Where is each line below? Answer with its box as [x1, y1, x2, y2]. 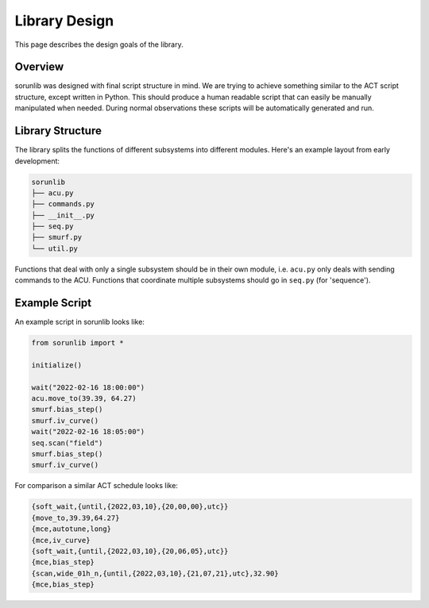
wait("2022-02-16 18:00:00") [31, 383, 145, 392]
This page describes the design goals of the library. [14, 40, 184, 49]
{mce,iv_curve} [31, 536, 91, 545]
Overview [14, 60, 64, 74]
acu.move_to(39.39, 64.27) [31, 394, 137, 403]
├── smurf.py [31, 233, 83, 242]
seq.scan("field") [31, 438, 103, 448]
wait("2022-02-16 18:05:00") [31, 427, 145, 437]
